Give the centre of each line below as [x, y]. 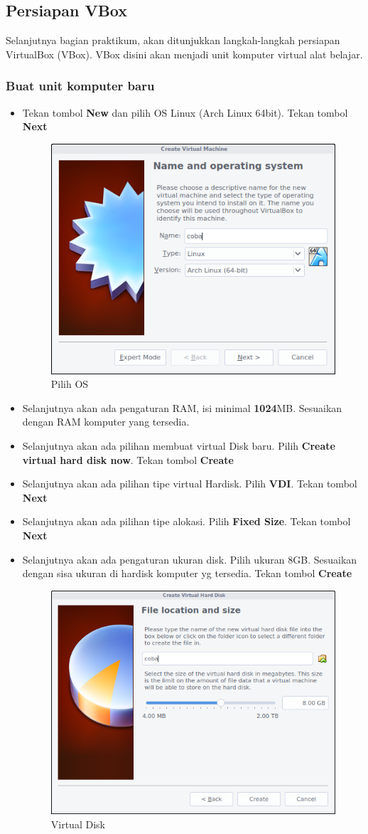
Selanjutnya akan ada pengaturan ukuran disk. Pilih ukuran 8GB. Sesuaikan [190, 559]
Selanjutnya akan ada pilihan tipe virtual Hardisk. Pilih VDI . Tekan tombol [190, 484]
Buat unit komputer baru [80, 86]
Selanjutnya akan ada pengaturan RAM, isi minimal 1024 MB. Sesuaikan [182, 407]
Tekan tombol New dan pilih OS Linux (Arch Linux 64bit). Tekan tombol [185, 112]
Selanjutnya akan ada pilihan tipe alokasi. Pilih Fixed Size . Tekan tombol [186, 521]
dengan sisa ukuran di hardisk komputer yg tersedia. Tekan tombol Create [187, 573]
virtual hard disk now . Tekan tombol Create [128, 459]
